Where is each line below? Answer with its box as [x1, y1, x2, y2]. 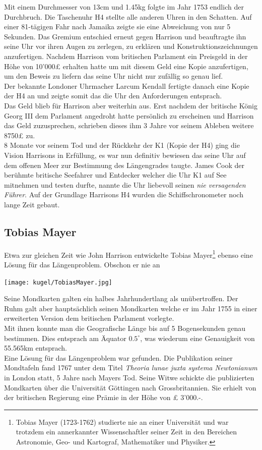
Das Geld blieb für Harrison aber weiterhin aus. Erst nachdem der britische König [4, 100, 257, 110]
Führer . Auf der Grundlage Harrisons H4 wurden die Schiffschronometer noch [4, 189, 243, 200]
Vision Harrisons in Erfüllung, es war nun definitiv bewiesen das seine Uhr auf [4, 149, 246, 160]
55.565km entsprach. [4, 343, 67, 353]
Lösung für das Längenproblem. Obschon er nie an [4, 259, 160, 269]
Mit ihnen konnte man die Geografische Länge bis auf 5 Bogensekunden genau [4, 322, 246, 333]
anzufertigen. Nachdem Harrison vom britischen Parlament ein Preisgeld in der [4, 50, 248, 61]
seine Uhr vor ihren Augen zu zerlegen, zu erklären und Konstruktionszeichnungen [4, 41, 258, 51]
